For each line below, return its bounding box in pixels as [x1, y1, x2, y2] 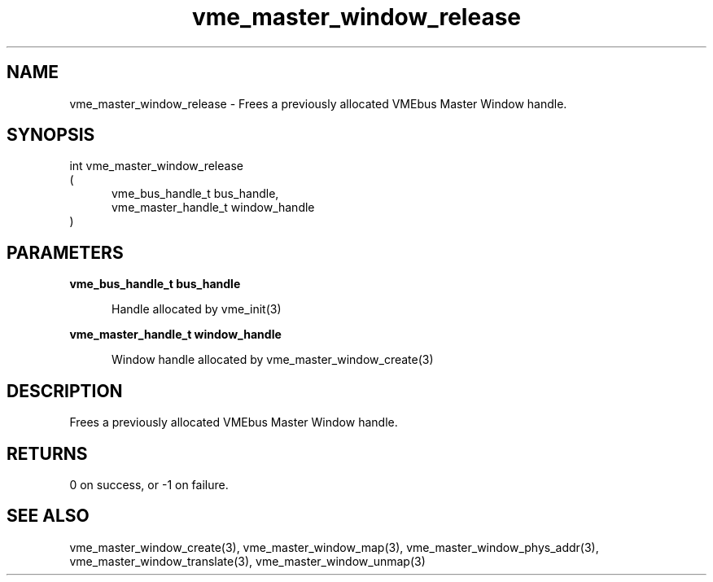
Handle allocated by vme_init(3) [112, 302, 282, 317]
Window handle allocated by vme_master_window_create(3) [112, 352, 434, 367]
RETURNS [7, 443, 88, 464]
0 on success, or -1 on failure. [69, 477, 229, 492]
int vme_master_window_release [69, 159, 243, 173]
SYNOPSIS [7, 125, 95, 146]
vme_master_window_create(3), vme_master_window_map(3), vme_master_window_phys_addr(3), [69, 540, 599, 554]
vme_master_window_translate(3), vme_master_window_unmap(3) [69, 554, 426, 568]
